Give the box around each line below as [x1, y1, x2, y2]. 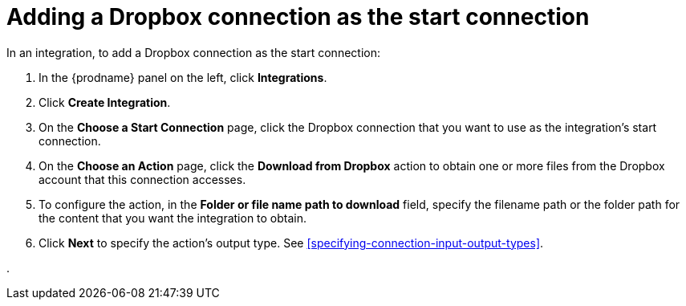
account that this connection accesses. [39, 172, 246, 186]
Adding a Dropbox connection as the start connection [6, 3, 590, 31]
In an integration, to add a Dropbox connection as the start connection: [6, 45, 380, 59]
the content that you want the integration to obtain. [39, 210, 307, 225]
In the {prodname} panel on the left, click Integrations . [39, 70, 327, 84]
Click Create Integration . [39, 95, 171, 109]
